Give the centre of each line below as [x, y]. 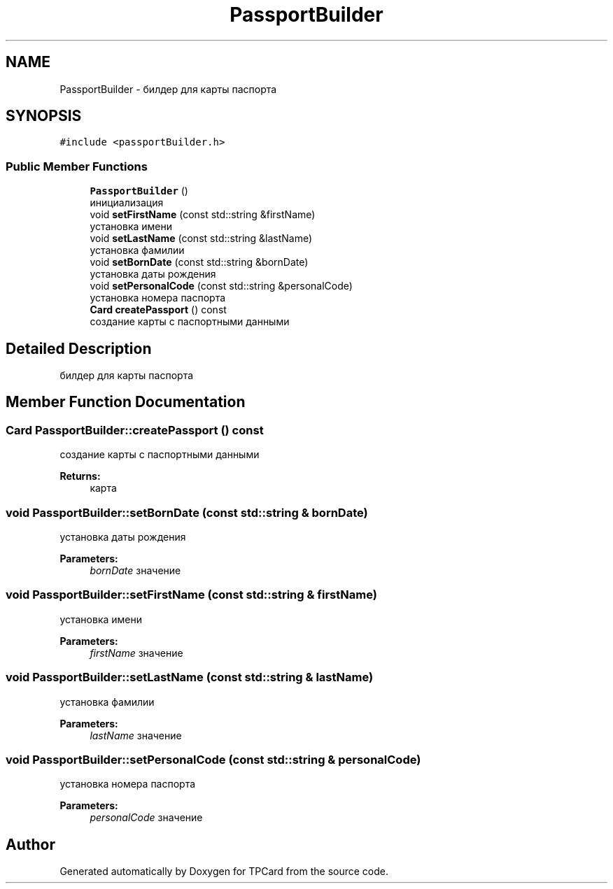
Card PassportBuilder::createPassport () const [135, 430]
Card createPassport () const [158, 310]
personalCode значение [146, 818]
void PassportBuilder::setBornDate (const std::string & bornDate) [187, 512]
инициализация [127, 203]
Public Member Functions [77, 166]
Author [30, 844]
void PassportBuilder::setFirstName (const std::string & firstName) [191, 595]
